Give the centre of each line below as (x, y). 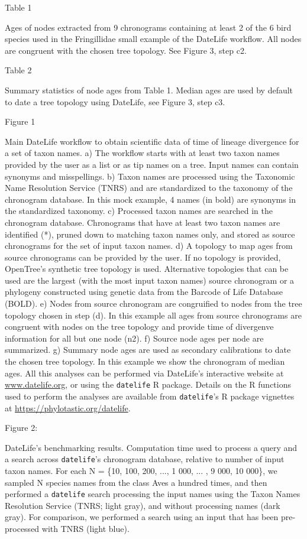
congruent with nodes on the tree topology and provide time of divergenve (139, 327)
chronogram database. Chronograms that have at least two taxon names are (143, 222)
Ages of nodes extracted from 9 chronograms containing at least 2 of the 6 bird (148, 27)
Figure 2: (21, 428)
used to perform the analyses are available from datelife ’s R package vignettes (150, 396)
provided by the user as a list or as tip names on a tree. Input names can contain (152, 164)
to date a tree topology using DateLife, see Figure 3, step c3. (115, 101)
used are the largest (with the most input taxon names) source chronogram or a (150, 280)
